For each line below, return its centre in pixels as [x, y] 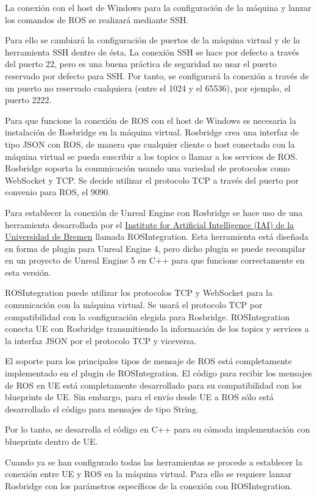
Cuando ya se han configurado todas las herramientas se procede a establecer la [154, 462]
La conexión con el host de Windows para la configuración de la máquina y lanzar [158, 7]
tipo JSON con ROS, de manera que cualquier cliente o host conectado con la [150, 144]
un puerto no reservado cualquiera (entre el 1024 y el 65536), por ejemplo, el [148, 88]
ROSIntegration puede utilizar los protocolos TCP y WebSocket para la [139, 293]
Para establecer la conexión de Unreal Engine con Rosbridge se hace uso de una [154, 212]
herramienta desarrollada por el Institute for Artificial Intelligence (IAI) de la [150, 224]
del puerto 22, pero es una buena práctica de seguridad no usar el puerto [141, 64]
